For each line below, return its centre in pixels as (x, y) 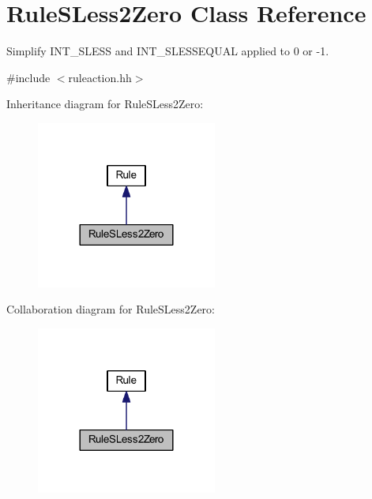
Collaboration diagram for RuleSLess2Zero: (111, 309)
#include (28, 77)
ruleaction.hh (100, 77)
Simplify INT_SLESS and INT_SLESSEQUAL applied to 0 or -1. (168, 51)
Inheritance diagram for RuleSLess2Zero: (105, 104)
